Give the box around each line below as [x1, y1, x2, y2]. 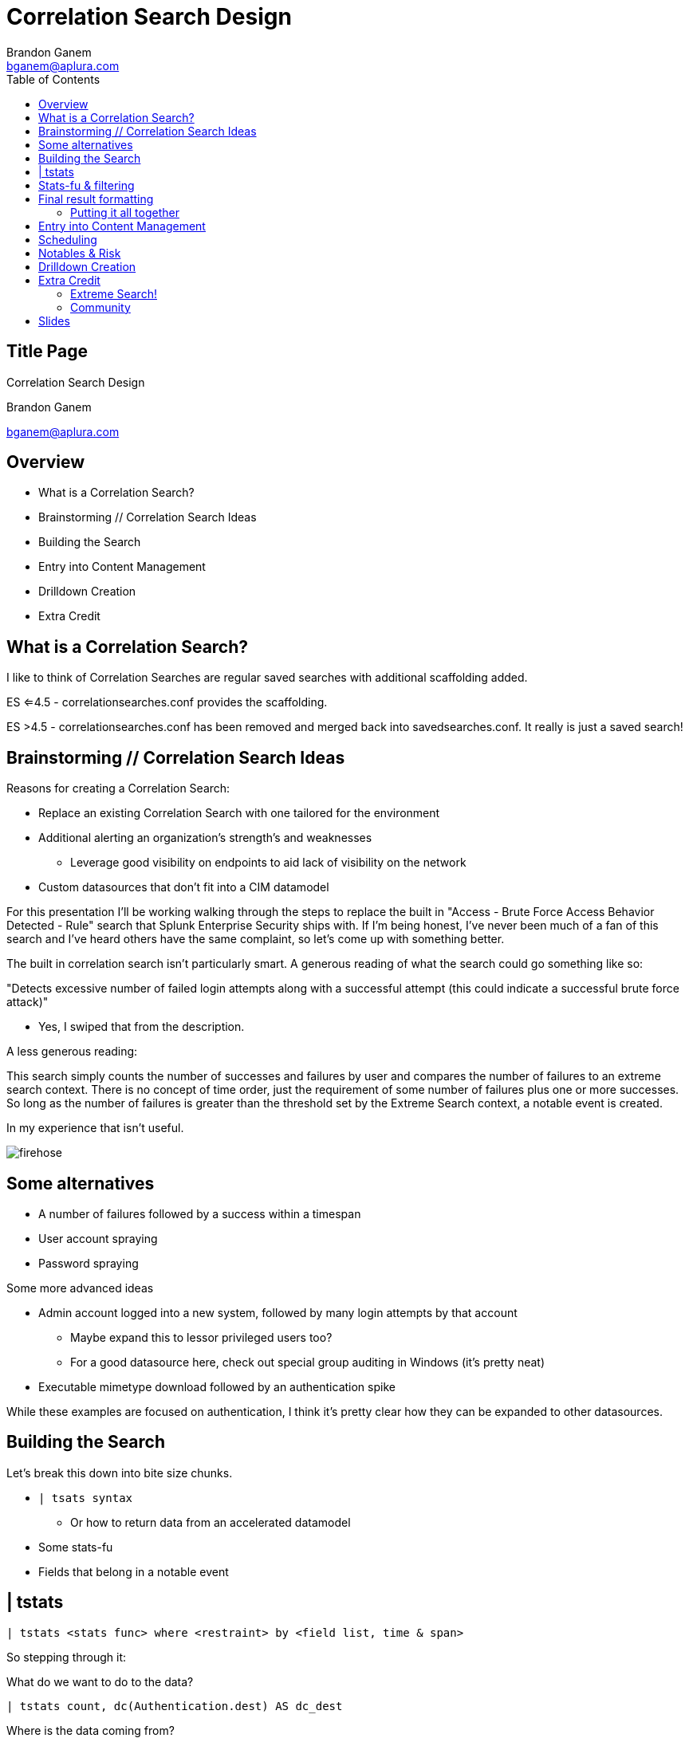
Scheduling [38, 232, 97, 246]
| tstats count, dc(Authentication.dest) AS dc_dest [6, 1699, 343, 1712]
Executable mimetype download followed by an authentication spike [38, 1379, 396, 1394]
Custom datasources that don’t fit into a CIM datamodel [38, 880, 329, 895]
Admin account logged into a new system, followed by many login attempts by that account [38, 1305, 518, 1319]
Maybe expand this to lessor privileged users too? [70, 1330, 333, 1344]
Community [70, 300, 131, 314]
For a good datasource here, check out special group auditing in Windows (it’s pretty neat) [70, 1355, 545, 1369]
